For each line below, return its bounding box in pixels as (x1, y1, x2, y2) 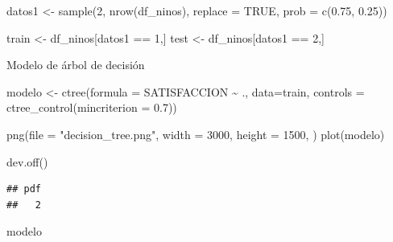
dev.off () (6, 153, 48, 170)
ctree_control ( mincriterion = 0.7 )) (6, 99, 177, 116)
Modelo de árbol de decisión (6, 56, 145, 73)
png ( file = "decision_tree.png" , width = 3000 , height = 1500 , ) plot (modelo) (6, 125, 385, 142)
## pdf (6, 183, 41, 195)
